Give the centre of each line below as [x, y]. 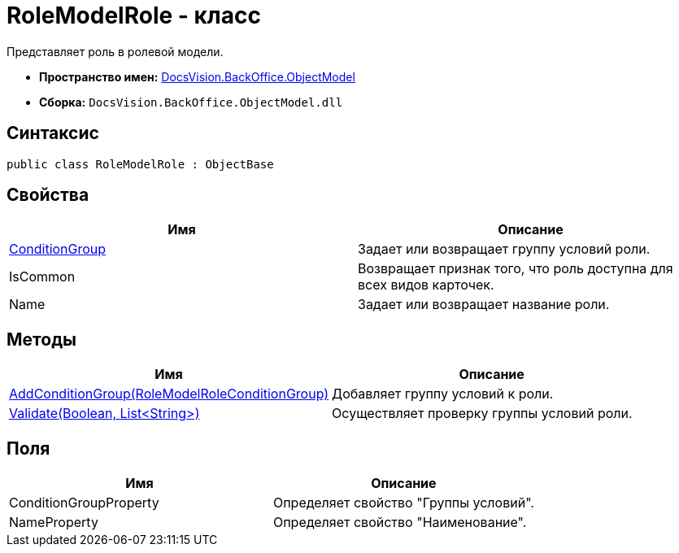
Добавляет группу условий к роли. [443, 394]
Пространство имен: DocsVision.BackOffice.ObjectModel [197, 76]
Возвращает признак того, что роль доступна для [516, 269]
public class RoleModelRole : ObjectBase [140, 164]
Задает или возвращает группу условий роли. [504, 249]
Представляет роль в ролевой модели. [115, 51]
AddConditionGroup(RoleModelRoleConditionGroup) [169, 394]
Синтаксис [53, 133]
